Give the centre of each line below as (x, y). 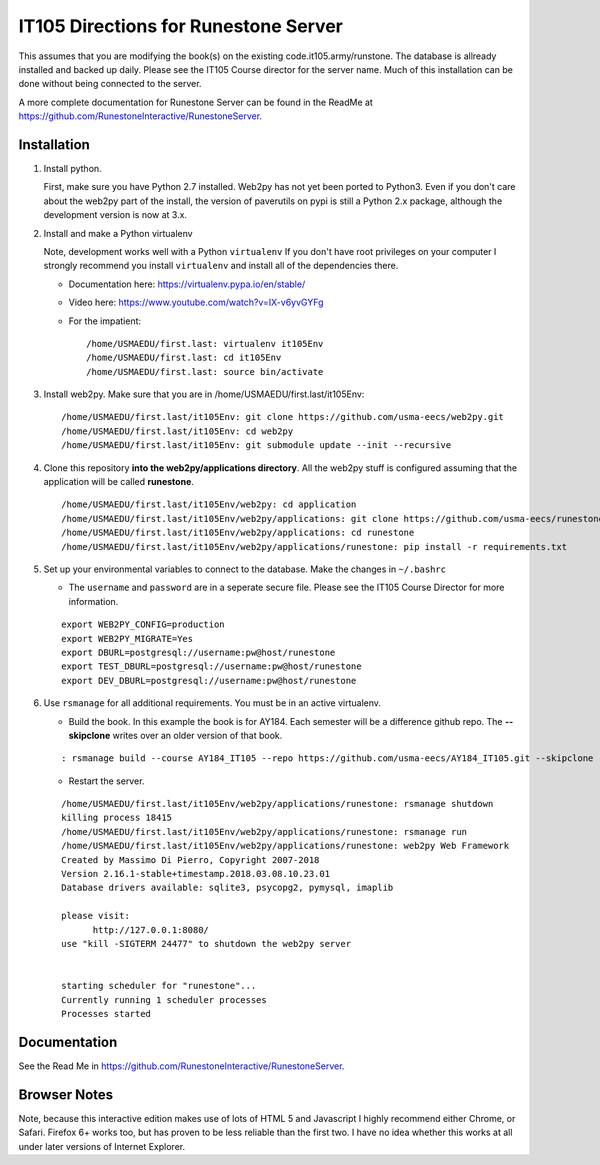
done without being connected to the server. (110, 84)
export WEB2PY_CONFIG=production (143, 624)
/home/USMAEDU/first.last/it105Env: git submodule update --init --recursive (256, 445)
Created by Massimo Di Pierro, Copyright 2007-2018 (190, 859)
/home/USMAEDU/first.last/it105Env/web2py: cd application (209, 504)
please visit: (95, 916)
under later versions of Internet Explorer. (101, 1146)
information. (93, 601)
